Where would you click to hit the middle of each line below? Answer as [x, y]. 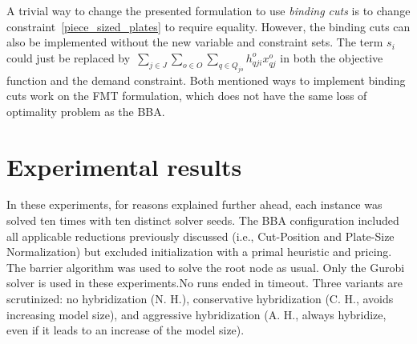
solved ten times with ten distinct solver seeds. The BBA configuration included [203, 220]
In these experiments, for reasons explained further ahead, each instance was [194, 204]
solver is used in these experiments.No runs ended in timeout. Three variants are [204, 283]
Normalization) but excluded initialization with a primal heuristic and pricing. [199, 252]
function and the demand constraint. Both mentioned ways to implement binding [206, 80]
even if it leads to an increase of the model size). [126, 330]
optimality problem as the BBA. [86, 111]
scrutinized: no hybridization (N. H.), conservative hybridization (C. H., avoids [200, 298]
